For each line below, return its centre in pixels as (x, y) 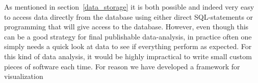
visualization (24, 76)
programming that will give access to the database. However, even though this (126, 27)
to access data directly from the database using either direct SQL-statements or (129, 16)
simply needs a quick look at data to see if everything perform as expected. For (128, 46)
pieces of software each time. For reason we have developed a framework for (122, 66)
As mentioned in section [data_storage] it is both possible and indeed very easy (129, 7)
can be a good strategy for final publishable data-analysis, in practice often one (128, 36)
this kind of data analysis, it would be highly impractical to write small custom (128, 56)
